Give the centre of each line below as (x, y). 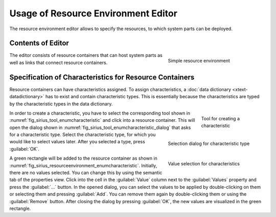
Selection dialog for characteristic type (209, 144)
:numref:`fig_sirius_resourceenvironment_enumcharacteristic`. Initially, (83, 165)
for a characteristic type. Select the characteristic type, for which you (83, 135)
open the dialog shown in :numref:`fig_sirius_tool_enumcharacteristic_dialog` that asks (100, 127)
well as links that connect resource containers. (59, 62)
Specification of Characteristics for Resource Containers (102, 77)
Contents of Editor (39, 43)
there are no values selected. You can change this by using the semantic (86, 173)
